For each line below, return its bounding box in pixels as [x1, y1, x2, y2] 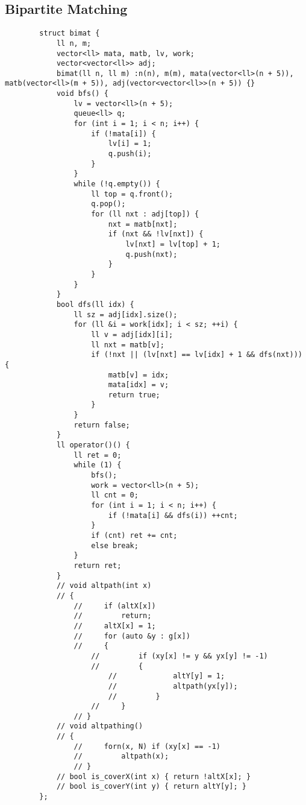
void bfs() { [56, 89, 108, 98]
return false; [73, 420, 130, 429]
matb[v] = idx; [108, 370, 169, 379]
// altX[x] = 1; [73, 621, 156, 630]
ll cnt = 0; [91, 491, 139, 500]
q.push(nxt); [125, 250, 178, 259]
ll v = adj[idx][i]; [91, 330, 173, 339]
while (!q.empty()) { [73, 180, 160, 189]
